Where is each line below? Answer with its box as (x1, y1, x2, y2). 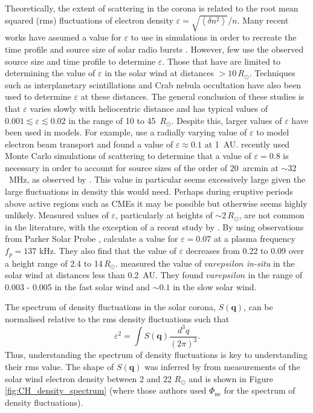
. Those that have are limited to (162, 54, 281, 67)
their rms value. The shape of (5, 360, 114, 372)
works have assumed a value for (5, 31, 121, 44)
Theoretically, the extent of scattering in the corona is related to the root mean (5, 2, 298, 14)
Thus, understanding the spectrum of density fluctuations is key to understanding (5, 348, 308, 361)
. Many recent (237, 13, 289, 26)
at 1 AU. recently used (204, 137, 290, 150)
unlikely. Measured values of (5, 209, 109, 221)
